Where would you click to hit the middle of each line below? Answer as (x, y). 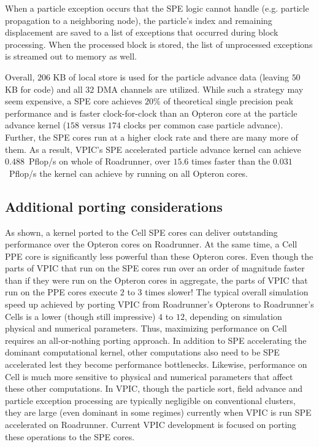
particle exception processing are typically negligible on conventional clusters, (150, 400)
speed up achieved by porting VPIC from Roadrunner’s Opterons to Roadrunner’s (159, 304)
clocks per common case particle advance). (203, 125)
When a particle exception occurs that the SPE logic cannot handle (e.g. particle (157, 8)
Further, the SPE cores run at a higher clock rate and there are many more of (152, 137)
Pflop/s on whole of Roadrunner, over (99, 161)
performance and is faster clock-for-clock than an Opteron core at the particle (151, 113)
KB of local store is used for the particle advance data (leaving (171, 76)
